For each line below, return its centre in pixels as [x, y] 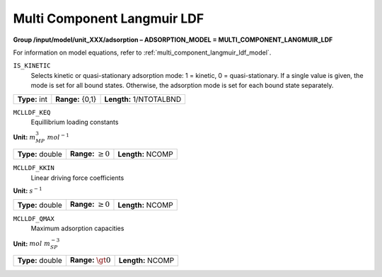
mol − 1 [58, 137]
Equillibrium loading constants [75, 122]
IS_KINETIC [32, 66]
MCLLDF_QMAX [34, 219]
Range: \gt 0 [90, 260]
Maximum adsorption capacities [77, 228]
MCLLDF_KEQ [32, 112]
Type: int [33, 99]
